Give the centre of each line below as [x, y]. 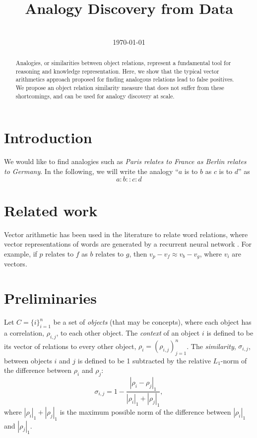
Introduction [48, 137]
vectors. [16, 264]
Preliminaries [50, 298]
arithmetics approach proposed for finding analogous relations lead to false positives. [125, 79]
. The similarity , [211, 346]
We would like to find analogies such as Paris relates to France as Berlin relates [125, 161]
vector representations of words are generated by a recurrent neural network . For [128, 244]
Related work [51, 210]
